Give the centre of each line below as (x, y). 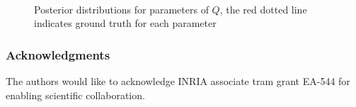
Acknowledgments (58, 54)
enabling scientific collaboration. (75, 95)
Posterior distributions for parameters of (121, 9)
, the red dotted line (263, 9)
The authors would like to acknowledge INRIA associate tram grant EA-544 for (178, 81)
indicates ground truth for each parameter (125, 23)
